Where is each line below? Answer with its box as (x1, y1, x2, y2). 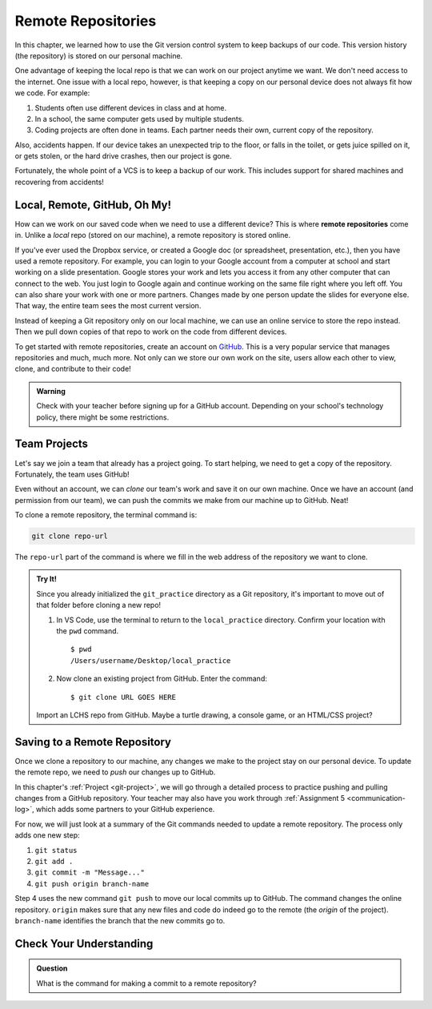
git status (34, 846, 78, 854)
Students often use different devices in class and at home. (34, 103, 227, 112)
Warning (36, 386, 66, 396)
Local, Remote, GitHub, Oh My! (14, 198, 172, 211)
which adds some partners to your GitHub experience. (36, 805, 215, 814)
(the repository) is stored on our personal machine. (14, 50, 183, 60)
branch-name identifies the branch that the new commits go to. (14, 915, 226, 925)
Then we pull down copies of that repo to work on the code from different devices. (14, 327, 287, 336)
